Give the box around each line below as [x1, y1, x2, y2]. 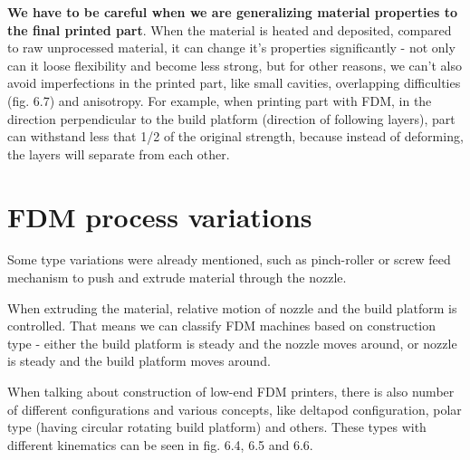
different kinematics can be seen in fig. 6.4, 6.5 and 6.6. [7, 435, 313, 454]
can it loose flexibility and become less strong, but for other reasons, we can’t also [7, 55, 462, 74]
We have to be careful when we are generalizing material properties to [7, 3, 457, 21]
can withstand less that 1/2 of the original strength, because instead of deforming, [7, 127, 464, 146]
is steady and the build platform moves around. [7, 351, 271, 370]
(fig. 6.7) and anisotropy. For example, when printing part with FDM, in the [7, 91, 432, 110]
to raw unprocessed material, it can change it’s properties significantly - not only [7, 38, 456, 57]
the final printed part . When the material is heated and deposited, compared [7, 20, 452, 39]
